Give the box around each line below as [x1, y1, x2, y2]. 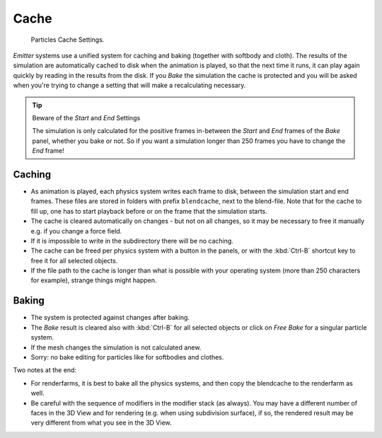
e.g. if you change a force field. [30, 226, 122, 235]
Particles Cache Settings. [30, 35, 105, 44]
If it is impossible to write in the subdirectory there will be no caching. [30, 236, 233, 245]
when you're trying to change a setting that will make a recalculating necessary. [13, 81, 246, 90]
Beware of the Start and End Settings [32, 113, 141, 122]
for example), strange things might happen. [30, 276, 157, 284]
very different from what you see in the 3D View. [30, 418, 173, 427]
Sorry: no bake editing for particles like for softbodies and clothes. [30, 352, 224, 361]
